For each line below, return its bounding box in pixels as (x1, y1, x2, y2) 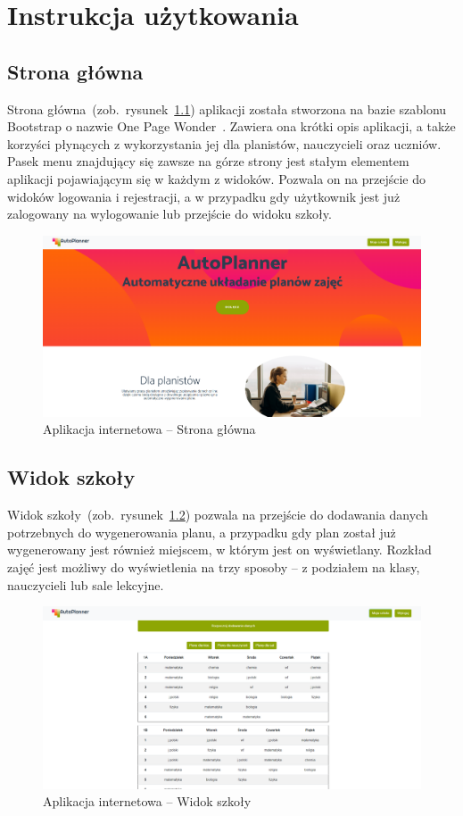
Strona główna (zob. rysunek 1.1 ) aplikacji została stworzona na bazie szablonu (7, 99, 447, 118)
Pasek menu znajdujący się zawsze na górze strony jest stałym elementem (7, 152, 409, 171)
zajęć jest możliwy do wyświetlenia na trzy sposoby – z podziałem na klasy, (7, 557, 420, 576)
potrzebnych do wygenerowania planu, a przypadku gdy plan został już (7, 522, 396, 541)
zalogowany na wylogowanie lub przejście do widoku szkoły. (7, 204, 332, 223)
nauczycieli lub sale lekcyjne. (7, 575, 164, 594)
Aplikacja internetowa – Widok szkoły (43, 792, 252, 811)
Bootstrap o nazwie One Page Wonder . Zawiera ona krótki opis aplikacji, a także (7, 117, 456, 136)
